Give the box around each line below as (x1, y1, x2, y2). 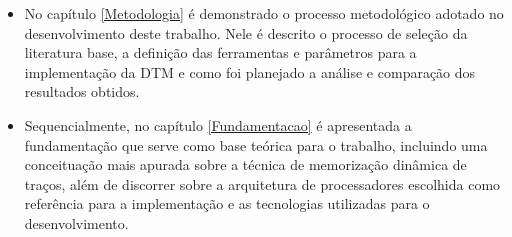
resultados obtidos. (24, 81, 140, 102)
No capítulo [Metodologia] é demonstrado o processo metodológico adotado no (24, 3, 504, 23)
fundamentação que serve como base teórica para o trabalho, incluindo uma (24, 134, 488, 155)
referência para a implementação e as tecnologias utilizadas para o (24, 193, 430, 214)
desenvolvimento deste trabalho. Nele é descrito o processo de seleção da (24, 22, 468, 43)
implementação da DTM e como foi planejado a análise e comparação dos (24, 61, 476, 82)
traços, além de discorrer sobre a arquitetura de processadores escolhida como (24, 173, 501, 194)
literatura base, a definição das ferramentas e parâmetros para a (24, 42, 417, 63)
